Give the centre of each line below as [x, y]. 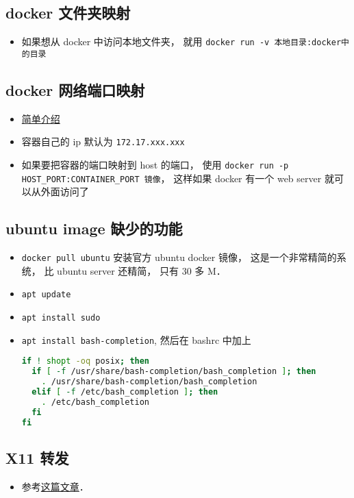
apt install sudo [61, 318]
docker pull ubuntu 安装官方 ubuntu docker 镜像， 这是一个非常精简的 [179, 257]
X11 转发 [37, 457]
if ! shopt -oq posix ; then [86, 361]
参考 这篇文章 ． [55, 486]
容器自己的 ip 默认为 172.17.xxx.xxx [103, 141]
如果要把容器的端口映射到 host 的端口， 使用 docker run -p [155, 164]
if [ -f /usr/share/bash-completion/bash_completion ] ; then [174, 372]
